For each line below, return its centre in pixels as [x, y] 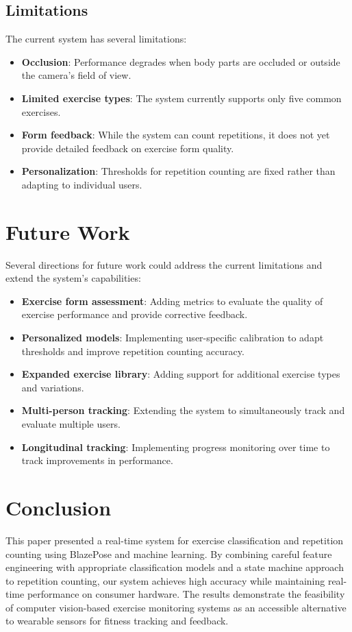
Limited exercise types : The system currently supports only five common [181, 98]
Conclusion [59, 507]
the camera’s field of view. [76, 75]
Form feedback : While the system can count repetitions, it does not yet [176, 135]
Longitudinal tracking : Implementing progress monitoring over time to [176, 447]
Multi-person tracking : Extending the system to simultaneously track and [183, 410]
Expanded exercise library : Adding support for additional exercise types [181, 374]
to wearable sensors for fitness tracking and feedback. [117, 621]
